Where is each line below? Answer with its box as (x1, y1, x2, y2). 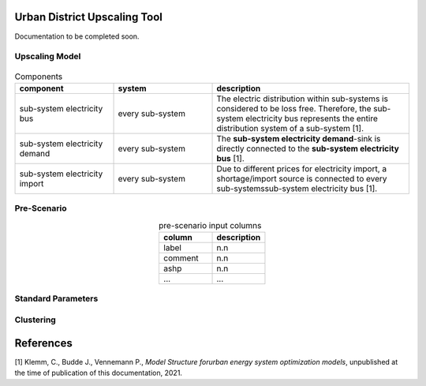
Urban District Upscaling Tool (14, 10, 163, 24)
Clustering (14, 314, 57, 325)
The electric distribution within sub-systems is (216, 93, 388, 104)
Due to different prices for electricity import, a (216, 163, 387, 174)
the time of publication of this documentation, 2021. (14, 368, 183, 377)
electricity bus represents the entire (245, 113, 378, 124)
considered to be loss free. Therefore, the (216, 103, 372, 114)
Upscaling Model (14, 51, 81, 62)
